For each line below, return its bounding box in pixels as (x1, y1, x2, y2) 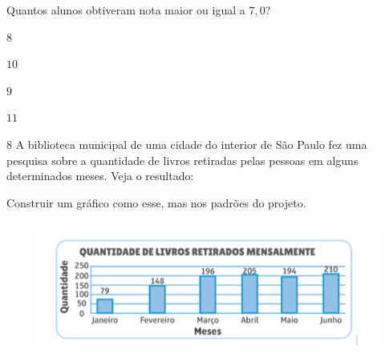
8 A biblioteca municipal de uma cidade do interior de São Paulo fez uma (6, 135, 367, 152)
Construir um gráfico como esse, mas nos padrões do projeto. (6, 194, 306, 211)
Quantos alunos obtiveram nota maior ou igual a (6, 2, 245, 18)
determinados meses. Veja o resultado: (6, 167, 194, 184)
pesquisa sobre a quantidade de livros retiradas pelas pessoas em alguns (6, 151, 359, 168)
